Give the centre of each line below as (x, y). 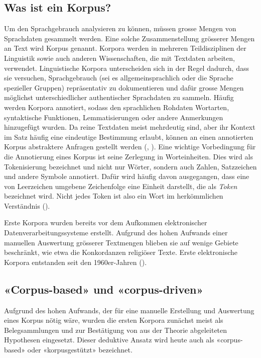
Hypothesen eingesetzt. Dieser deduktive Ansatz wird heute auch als (109, 340)
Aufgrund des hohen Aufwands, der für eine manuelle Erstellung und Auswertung (129, 310)
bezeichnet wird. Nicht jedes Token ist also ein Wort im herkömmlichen (114, 196)
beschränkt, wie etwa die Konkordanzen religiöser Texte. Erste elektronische (121, 252)
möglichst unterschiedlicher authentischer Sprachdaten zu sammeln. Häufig (119, 97)
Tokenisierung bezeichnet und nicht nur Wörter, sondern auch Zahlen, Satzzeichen (130, 166)
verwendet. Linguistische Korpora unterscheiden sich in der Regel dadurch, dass (126, 68)
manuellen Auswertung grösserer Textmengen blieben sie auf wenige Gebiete (121, 242)
